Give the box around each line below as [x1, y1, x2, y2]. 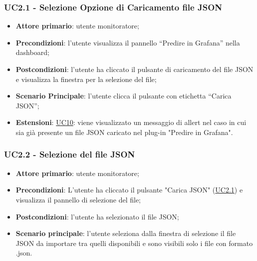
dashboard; [15, 47, 49, 57]
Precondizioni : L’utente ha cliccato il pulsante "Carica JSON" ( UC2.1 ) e [15, 184, 243, 195]
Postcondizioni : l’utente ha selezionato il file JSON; [15, 211, 179, 221]
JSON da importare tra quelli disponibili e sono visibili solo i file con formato [15, 237, 253, 248]
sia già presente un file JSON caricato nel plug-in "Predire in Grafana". [15, 126, 233, 137]
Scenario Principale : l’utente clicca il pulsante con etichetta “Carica [15, 90, 232, 101]
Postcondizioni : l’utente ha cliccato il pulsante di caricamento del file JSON [15, 64, 254, 74]
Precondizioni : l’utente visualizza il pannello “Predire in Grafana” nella [15, 37, 240, 47]
